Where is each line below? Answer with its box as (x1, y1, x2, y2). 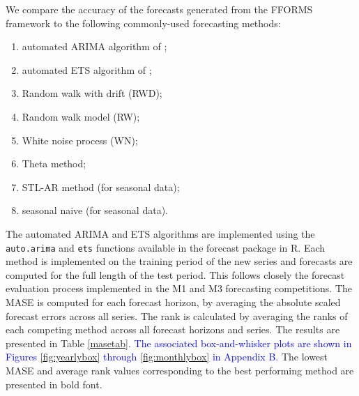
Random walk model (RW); (22, 109, 140, 123)
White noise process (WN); (22, 132, 138, 147)
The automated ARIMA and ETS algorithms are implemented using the (6, 226, 315, 241)
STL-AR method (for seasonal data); (22, 179, 180, 194)
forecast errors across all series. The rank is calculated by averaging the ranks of (6, 308, 348, 323)
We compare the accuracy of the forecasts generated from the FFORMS (6, 2, 313, 16)
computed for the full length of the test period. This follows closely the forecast (6, 267, 345, 282)
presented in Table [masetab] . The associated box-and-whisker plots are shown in (6, 335, 352, 350)
